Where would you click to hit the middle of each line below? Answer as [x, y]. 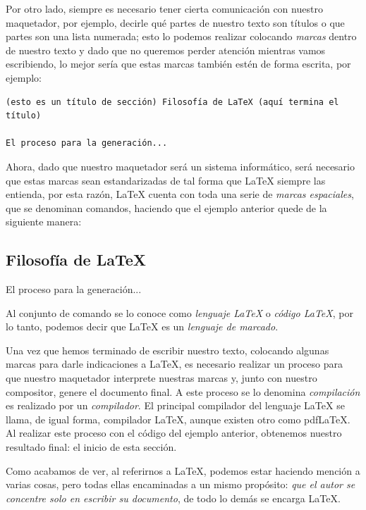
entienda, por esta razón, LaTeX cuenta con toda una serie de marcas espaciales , [180, 194]
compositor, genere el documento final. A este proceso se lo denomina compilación [183, 391]
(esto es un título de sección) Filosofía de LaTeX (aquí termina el [172, 102]
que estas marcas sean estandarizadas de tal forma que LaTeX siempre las [166, 180]
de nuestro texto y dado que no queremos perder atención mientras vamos [166, 50]
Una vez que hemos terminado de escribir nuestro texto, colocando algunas [167, 350]
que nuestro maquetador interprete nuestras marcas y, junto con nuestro [161, 378]
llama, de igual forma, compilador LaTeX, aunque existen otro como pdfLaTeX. [178, 419]
